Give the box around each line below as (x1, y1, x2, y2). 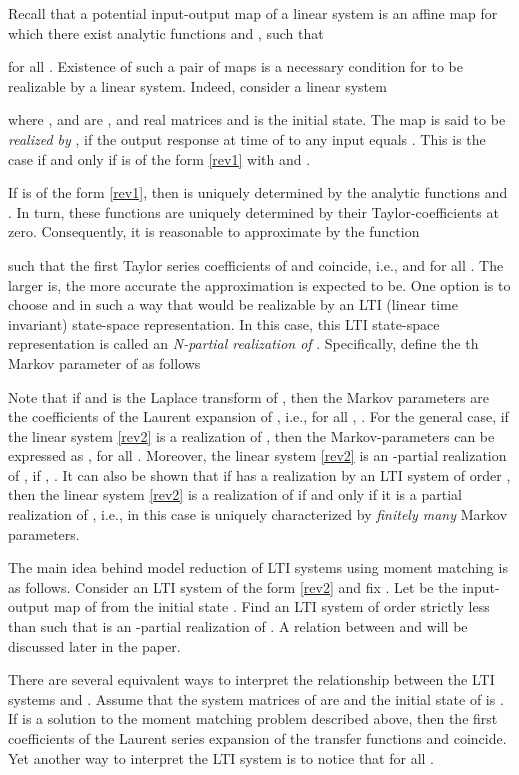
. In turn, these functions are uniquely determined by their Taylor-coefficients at (8, 201, 499, 222)
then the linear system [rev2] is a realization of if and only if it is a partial (8, 484, 462, 505)
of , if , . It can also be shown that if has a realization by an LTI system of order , (8, 464, 511, 485)
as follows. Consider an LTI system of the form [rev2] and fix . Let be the (8, 576, 458, 597)
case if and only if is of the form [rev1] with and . (8, 148, 311, 169)
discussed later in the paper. (8, 635, 181, 656)
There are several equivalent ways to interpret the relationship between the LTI (8, 669, 495, 690)
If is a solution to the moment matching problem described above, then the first (8, 708, 498, 729)
